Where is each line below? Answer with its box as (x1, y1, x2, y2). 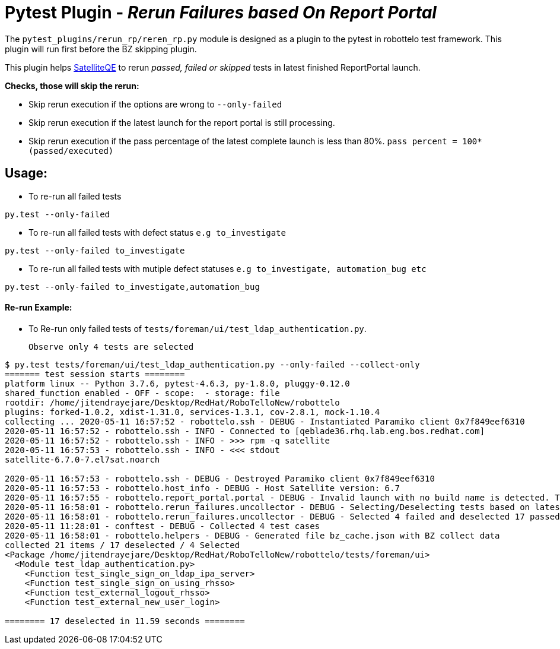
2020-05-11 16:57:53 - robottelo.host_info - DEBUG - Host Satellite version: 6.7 (5, 483, 400, 493)
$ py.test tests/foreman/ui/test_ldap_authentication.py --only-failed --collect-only (5, 359, 420, 369)
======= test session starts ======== (5, 369, 185, 379)
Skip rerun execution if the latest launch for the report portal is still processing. (28, 117, 335, 128)
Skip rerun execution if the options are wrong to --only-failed (28, 99, 282, 109)
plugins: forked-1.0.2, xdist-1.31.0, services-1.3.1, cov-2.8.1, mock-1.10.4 (5, 407, 380, 417)
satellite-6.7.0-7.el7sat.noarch (5, 454, 160, 464)
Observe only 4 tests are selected (28, 341, 194, 352)
